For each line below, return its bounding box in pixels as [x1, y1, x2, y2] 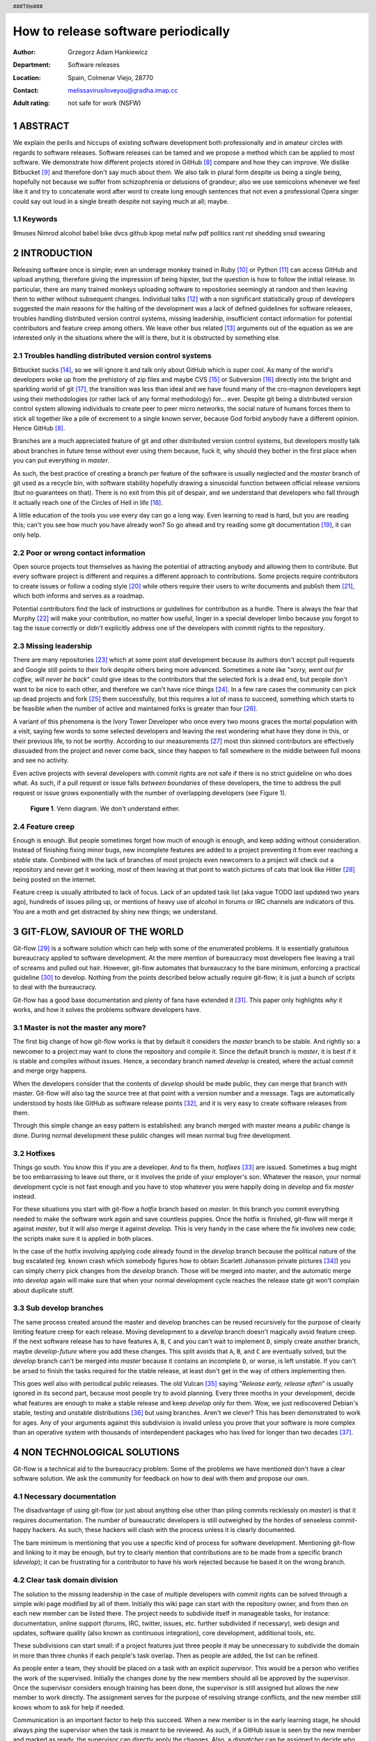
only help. [13, 530, 42, 539]
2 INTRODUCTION [13, 247, 93, 259]
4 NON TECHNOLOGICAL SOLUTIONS [13, 1446, 180, 1458]
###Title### [13, 3, 43, 10]
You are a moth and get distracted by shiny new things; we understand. [13, 907, 218, 916]
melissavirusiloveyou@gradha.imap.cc [68, 86, 178, 95]
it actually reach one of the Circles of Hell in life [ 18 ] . [13, 498, 164, 506]
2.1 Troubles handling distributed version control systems [13, 351, 212, 361]
